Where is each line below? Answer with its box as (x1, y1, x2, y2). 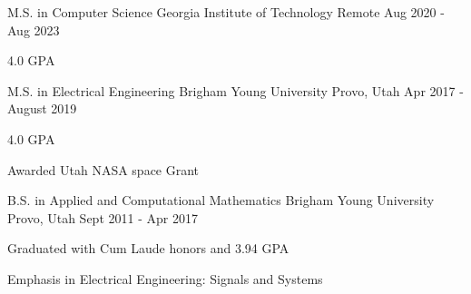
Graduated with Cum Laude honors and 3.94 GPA (7, 239, 289, 258)
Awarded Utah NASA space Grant (7, 160, 200, 179)
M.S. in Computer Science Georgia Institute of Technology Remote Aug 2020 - (7, 3, 445, 21)
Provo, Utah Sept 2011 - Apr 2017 (7, 208, 198, 227)
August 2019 (7, 99, 77, 118)
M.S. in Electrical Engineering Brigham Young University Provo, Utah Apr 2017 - (7, 81, 464, 100)
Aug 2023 (7, 20, 60, 39)
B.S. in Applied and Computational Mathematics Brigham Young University (7, 191, 435, 210)
